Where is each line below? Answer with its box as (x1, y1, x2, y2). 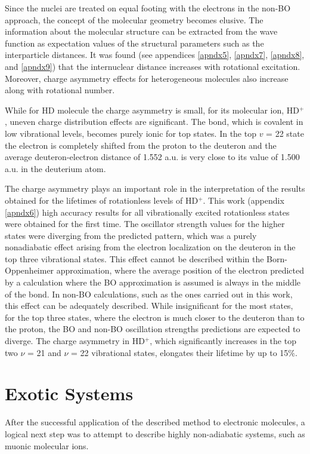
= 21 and (27, 346, 61, 358)
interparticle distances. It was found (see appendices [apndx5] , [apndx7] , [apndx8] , (5, 48, 305, 61)
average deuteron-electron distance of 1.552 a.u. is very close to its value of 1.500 (5, 151, 300, 163)
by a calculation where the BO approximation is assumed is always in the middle (5, 276, 301, 289)
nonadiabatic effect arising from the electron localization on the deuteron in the (5, 241, 296, 253)
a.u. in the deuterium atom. (5, 162, 106, 174)
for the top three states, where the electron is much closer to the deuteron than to (5, 311, 305, 323)
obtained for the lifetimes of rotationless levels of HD (5, 194, 199, 206)
